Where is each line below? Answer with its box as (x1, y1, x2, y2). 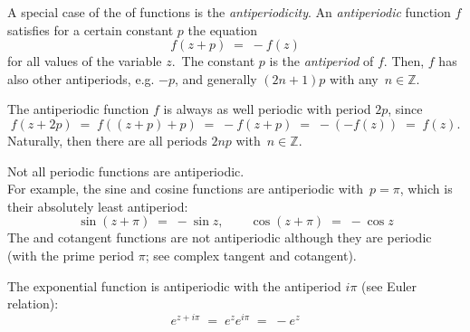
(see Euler (361, 276, 417, 295)
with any (330, 69, 379, 88)
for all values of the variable (7, 52, 162, 71)
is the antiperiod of (269, 52, 374, 71)
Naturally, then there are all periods (7, 130, 207, 149)
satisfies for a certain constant (7, 20, 174, 39)
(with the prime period (7, 245, 135, 264)
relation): (7, 294, 59, 313)
